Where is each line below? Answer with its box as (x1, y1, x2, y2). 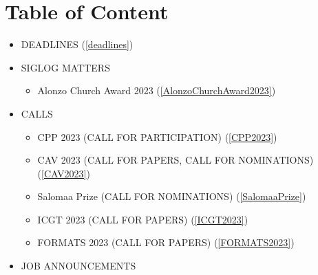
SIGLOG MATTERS (21, 60, 110, 74)
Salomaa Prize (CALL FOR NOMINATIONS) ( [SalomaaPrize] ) (37, 189, 306, 203)
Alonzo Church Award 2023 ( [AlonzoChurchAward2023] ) (37, 83, 276, 98)
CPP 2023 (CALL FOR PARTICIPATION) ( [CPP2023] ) (37, 129, 277, 144)
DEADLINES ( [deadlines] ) (21, 37, 134, 52)
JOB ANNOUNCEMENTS (21, 258, 136, 273)
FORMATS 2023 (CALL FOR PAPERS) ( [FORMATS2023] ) (37, 235, 295, 250)
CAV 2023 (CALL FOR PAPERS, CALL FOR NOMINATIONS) (37, 153, 314, 167)
